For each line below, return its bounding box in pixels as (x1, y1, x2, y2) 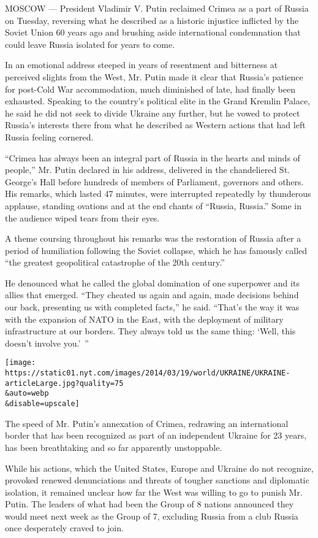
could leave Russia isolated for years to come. (5, 37, 175, 50)
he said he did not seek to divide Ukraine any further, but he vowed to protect (5, 106, 300, 119)
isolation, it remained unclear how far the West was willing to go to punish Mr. (5, 485, 303, 498)
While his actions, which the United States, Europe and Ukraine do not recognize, (5, 461, 314, 474)
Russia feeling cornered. (5, 130, 94, 143)
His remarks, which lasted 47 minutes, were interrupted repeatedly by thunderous (5, 187, 311, 200)
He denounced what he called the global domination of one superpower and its (5, 276, 300, 289)
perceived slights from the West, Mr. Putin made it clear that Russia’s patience (5, 70, 303, 83)
